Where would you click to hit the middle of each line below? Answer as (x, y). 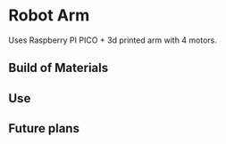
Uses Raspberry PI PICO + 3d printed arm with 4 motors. (113, 40)
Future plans (44, 128)
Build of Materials (59, 68)
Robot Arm (49, 16)
